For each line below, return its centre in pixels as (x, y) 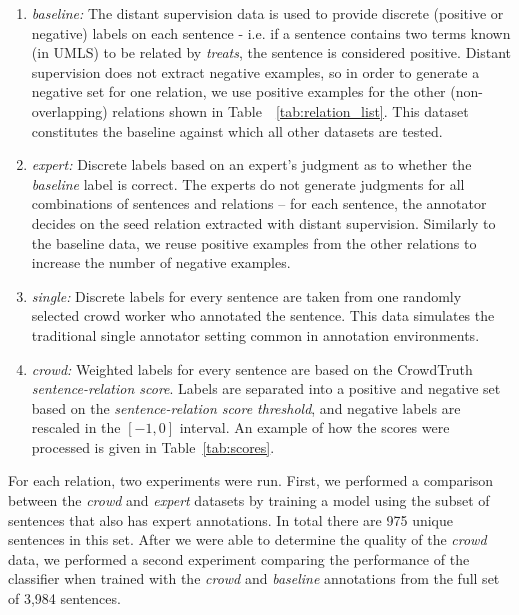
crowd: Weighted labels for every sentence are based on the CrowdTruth (252, 368)
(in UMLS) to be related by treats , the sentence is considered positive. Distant (271, 52)
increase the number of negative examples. (161, 262)
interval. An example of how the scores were (314, 427)
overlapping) (69, 110)
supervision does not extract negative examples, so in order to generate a (255, 71)
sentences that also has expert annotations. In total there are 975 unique (230, 519)
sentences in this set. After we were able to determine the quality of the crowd (247, 539)
